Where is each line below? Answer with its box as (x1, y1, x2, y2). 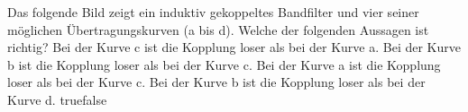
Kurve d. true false (7, 90, 107, 108)
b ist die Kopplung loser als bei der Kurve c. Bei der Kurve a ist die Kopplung (7, 55, 441, 73)
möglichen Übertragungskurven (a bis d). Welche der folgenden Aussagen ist (7, 20, 429, 39)
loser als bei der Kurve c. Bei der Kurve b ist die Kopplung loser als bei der (7, 73, 426, 91)
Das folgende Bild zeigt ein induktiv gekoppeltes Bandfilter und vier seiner (7, 3, 419, 21)
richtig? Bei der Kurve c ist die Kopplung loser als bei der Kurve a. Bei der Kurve (7, 38, 461, 56)
